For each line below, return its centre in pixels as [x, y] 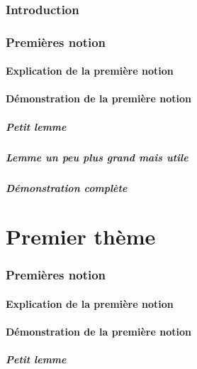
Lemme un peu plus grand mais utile [97, 157]
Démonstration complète [67, 187]
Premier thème [81, 236]
